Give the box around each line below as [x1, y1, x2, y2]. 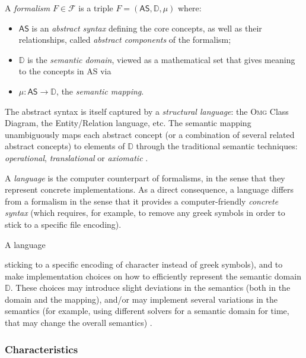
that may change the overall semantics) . [5, 316, 152, 329]
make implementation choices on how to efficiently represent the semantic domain [5, 269, 301, 282]
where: [178, 2, 202, 14]
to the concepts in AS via [18, 65, 111, 77]
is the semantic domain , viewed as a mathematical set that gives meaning [27, 53, 295, 65]
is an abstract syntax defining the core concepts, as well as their [31, 21, 262, 34]
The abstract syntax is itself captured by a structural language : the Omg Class [5, 105, 289, 117]
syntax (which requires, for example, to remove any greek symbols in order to [5, 206, 285, 219]
